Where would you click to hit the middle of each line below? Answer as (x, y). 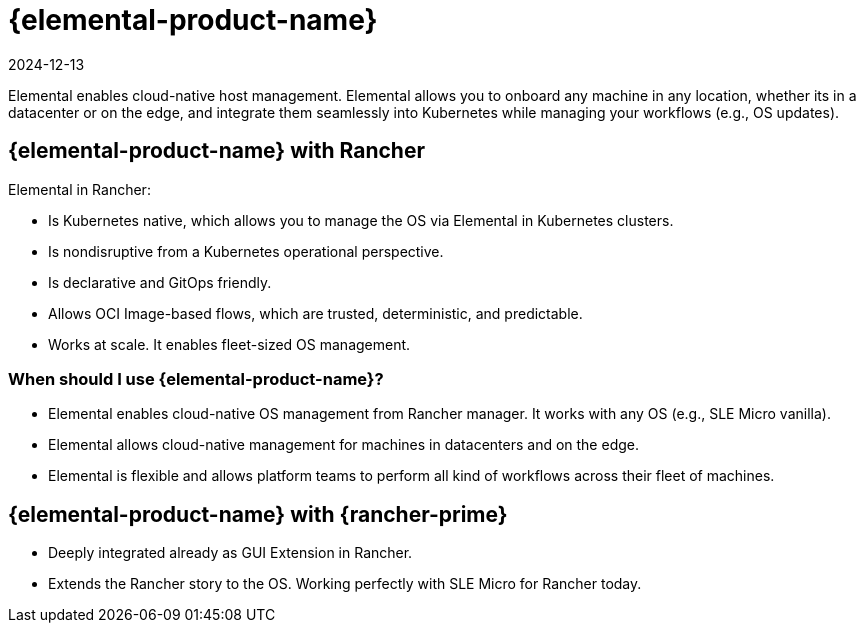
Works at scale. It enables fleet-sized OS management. (229, 344)
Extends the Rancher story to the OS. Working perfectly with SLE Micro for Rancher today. (345, 584)
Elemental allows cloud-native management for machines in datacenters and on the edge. (343, 445)
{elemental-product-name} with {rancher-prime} (258, 514)
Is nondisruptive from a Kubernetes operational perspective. (246, 251)
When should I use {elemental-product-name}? (196, 378)
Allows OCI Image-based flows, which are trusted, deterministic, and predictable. (315, 313)
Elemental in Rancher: (79, 189)
